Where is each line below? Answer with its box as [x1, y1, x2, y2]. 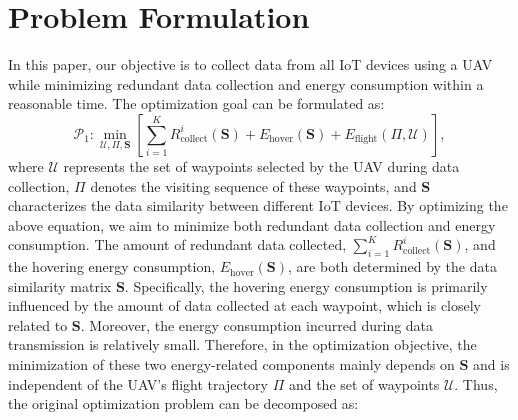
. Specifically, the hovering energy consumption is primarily [124, 275, 488, 296]
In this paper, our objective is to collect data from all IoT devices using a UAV [8, 54, 493, 75]
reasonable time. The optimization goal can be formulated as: [8, 93, 385, 114]
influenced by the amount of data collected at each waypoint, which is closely [8, 295, 482, 316]
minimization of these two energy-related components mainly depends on [8, 354, 455, 375]
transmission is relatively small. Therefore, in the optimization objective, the [8, 334, 477, 355]
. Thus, [454, 373, 498, 394]
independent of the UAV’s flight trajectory [8, 373, 268, 394]
